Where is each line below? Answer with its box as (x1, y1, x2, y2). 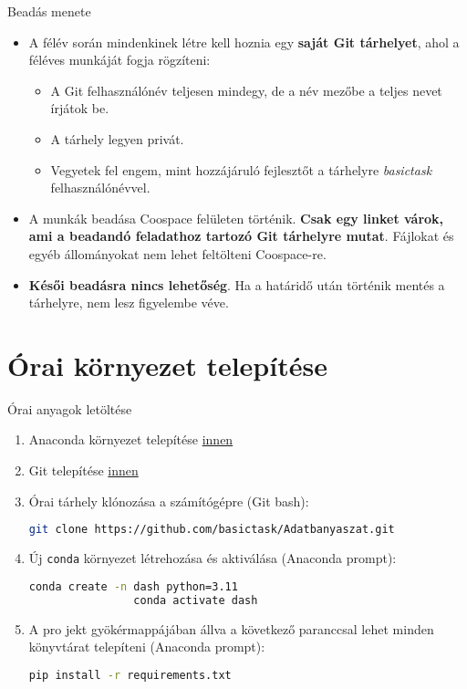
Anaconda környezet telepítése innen (28, 430, 233, 449)
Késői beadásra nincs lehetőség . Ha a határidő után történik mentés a (28, 275, 445, 294)
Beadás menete (7, 2, 91, 20)
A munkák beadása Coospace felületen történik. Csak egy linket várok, (28, 208, 444, 227)
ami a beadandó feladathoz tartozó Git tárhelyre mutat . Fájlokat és (28, 226, 454, 245)
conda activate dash (133, 593, 258, 607)
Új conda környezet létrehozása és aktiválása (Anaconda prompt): (28, 548, 397, 568)
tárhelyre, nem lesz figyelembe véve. (28, 293, 229, 312)
